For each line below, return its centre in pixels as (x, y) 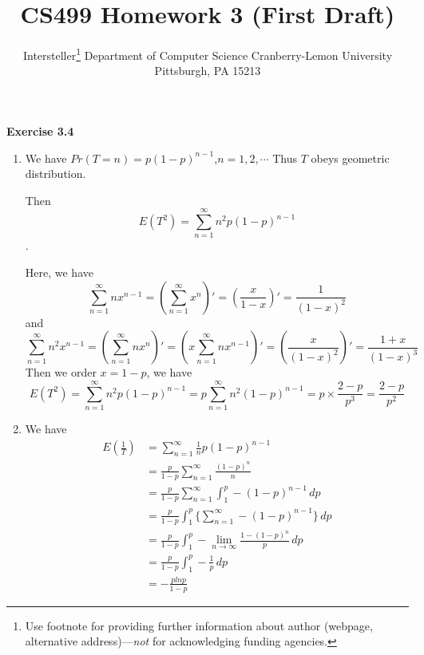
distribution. (55, 174)
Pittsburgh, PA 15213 (208, 71)
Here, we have (59, 272)
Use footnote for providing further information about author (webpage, (199, 625)
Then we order (61, 372)
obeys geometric (350, 158)
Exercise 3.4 (40, 130)
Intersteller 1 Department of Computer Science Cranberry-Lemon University (208, 54)
